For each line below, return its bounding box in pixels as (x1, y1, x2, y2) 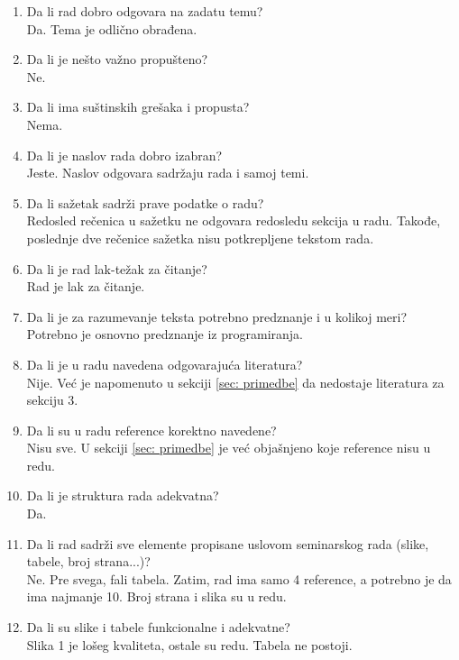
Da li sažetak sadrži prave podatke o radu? (26, 193, 264, 212)
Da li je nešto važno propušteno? (26, 50, 208, 69)
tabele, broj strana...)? (26, 552, 151, 571)
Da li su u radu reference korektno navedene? (26, 420, 277, 439)
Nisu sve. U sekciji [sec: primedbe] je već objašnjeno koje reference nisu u (26, 438, 431, 457)
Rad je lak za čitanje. (26, 277, 145, 296)
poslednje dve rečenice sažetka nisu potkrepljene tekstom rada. (26, 228, 374, 247)
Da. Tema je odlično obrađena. (26, 19, 197, 38)
